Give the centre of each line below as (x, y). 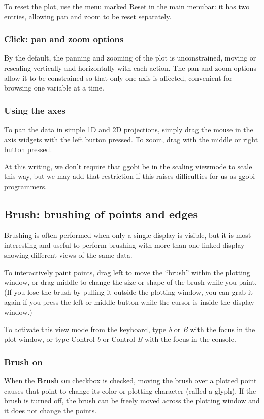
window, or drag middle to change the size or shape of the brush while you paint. (130, 282)
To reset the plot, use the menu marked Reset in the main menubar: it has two (127, 6)
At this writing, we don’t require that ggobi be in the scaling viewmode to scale (128, 166)
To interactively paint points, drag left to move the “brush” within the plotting (127, 272)
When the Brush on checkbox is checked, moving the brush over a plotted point (130, 380)
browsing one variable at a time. (54, 88)
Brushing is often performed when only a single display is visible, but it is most (128, 235)
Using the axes (35, 110)
